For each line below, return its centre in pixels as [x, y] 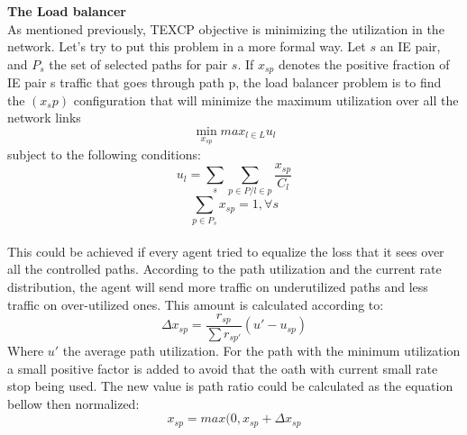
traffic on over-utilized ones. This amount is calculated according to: [196, 304]
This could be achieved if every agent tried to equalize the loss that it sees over [226, 251]
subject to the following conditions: [104, 154]
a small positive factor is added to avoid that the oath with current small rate [223, 368]
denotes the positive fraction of [364, 63]
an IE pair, [410, 46]
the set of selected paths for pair [138, 63]
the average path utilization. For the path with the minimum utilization [261, 351]
